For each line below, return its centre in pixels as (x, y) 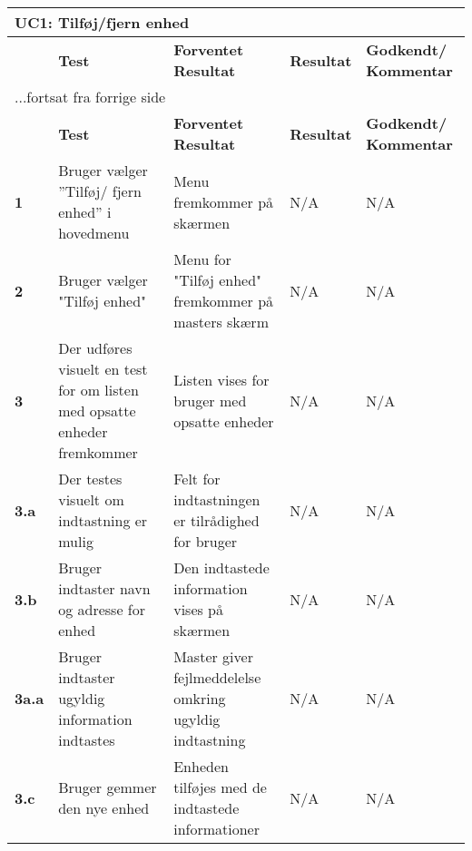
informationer (216, 829)
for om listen (98, 390)
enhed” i (85, 212)
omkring (200, 698)
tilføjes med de (220, 787)
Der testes (90, 479)
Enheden (201, 766)
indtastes (87, 740)
